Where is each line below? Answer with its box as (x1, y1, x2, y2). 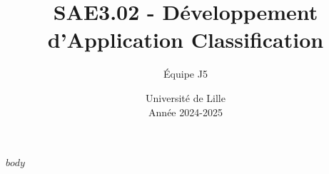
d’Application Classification (47, 25, 324, 54)
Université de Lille (146, 90, 226, 105)
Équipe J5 (163, 66, 208, 81)
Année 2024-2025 (148, 104, 223, 119)
